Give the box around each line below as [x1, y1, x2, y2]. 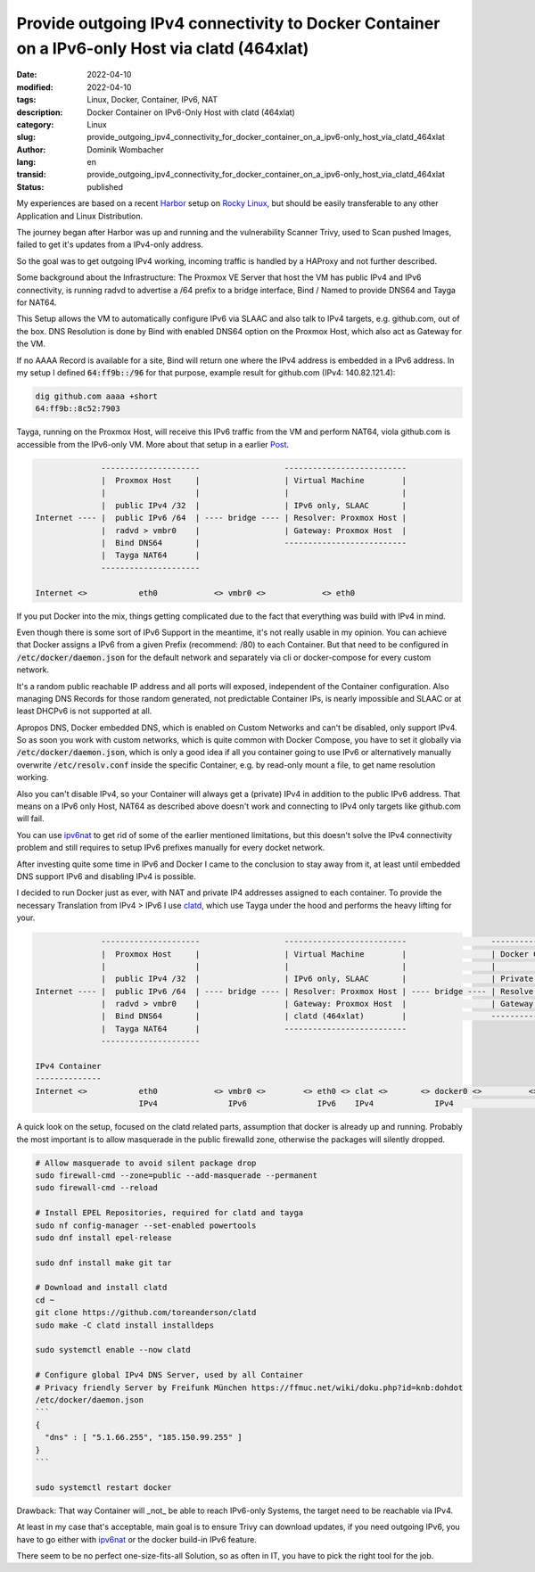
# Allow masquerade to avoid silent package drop [35, 1157, 257, 1168]
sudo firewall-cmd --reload [35, 1182, 158, 1193]
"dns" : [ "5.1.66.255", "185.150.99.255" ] [45, 1432, 243, 1443]
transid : [16, 169, 46, 180]
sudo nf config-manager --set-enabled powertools [35, 1220, 257, 1230]
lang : [16, 157, 37, 168]
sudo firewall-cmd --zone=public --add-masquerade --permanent [35, 1170, 318, 1181]
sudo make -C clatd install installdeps [35, 1320, 214, 1330]
